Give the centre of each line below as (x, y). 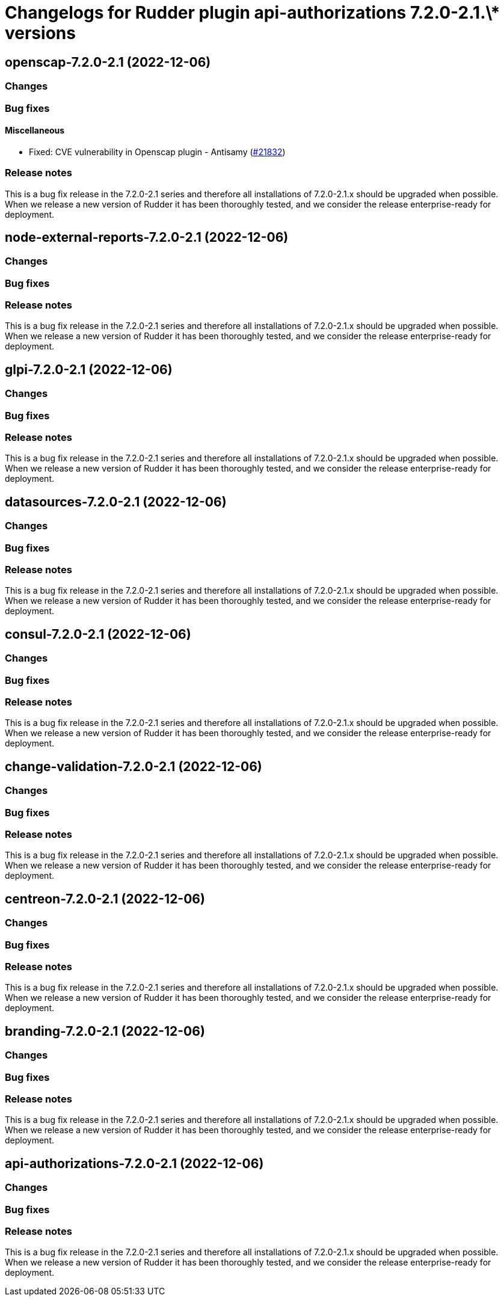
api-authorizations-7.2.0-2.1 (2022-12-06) (134, 1163)
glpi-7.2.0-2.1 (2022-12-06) (89, 369)
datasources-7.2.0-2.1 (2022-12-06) (116, 502)
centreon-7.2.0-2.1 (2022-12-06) (105, 899)
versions (40, 33)
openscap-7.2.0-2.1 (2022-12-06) (108, 62)
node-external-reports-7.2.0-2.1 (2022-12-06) (147, 237)
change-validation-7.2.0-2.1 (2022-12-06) (134, 766)
